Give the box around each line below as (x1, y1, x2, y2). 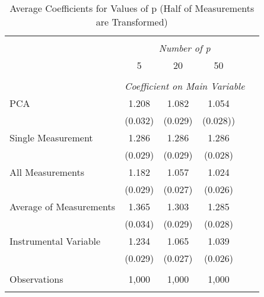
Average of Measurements (9, 200, 116, 213)
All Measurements (9, 165, 84, 179)
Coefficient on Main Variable (125, 79, 245, 93)
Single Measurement (9, 131, 93, 144)
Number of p (158, 41, 211, 55)
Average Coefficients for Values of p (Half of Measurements (9, 1, 255, 15)
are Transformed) (96, 15, 168, 29)
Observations (9, 272, 63, 286)
